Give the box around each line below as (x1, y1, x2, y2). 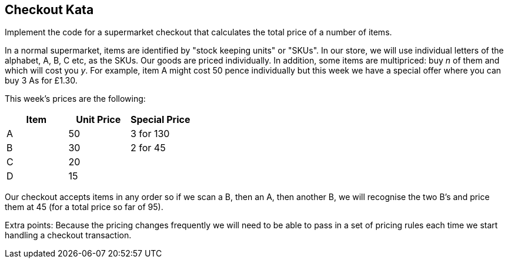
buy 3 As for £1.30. (5, 75, 78, 86)
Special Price (130, 114, 190, 126)
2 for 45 (130, 142, 166, 154)
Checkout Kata (5, 2, 94, 17)
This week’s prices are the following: (5, 94, 146, 104)
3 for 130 (130, 128, 170, 140)
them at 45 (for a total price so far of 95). (5, 202, 163, 212)
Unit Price (76, 114, 121, 126)
